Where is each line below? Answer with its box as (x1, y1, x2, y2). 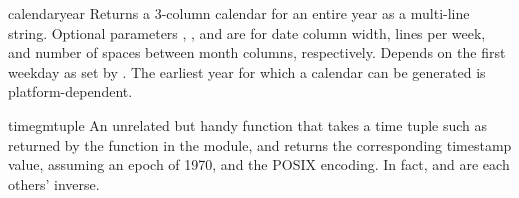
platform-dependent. (8, 81, 133, 102)
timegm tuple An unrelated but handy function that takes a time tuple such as (8, 114, 488, 135)
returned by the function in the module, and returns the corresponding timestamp (8, 134, 512, 155)
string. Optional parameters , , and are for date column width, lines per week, (8, 22, 486, 43)
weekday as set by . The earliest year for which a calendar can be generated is (8, 61, 486, 82)
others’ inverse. (8, 173, 100, 194)
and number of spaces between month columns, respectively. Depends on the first (8, 42, 506, 63)
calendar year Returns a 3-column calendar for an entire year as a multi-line (8, 3, 470, 23)
